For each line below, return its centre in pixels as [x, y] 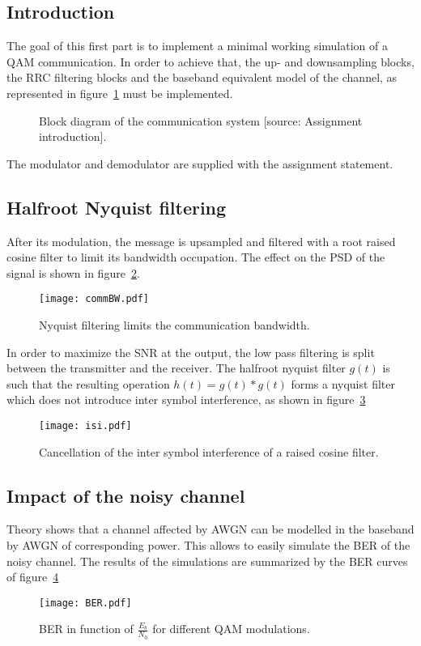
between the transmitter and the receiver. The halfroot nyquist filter [176, 368]
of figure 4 [33, 577]
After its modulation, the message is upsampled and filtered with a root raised [201, 241]
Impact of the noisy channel [126, 495]
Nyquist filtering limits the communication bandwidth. [174, 325]
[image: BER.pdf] [85, 603]
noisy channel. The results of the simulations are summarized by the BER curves [207, 561]
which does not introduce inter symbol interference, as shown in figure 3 [186, 399]
